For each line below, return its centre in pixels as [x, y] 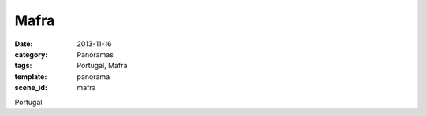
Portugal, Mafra [102, 66]
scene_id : [31, 88]
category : [31, 54]
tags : [23, 66]
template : [31, 76]
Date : [24, 44]
